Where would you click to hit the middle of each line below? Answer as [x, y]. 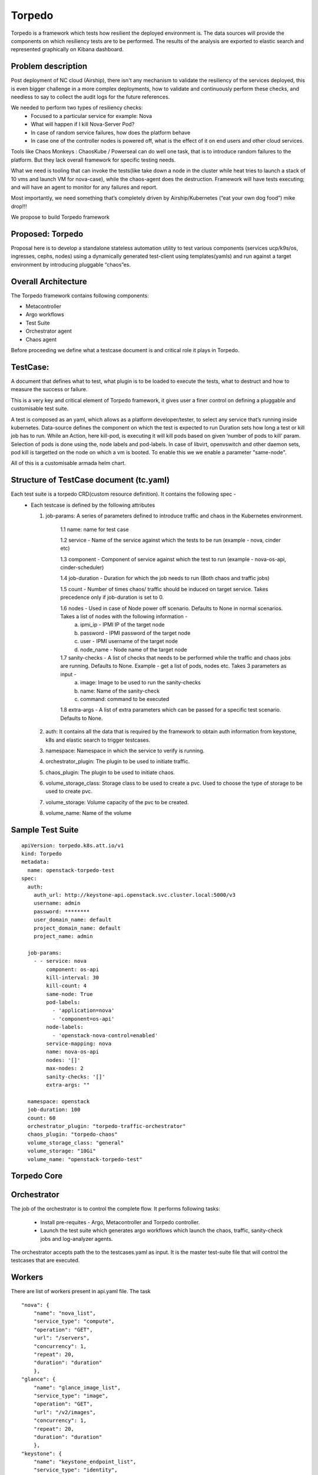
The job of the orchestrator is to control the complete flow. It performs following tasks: [115, 1209]
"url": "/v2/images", [65, 1412]
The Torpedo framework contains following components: [80, 296]
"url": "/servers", [62, 1338]
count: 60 [42, 1118]
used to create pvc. [69, 791]
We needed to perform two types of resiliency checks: [77, 108]
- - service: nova [60, 961]
